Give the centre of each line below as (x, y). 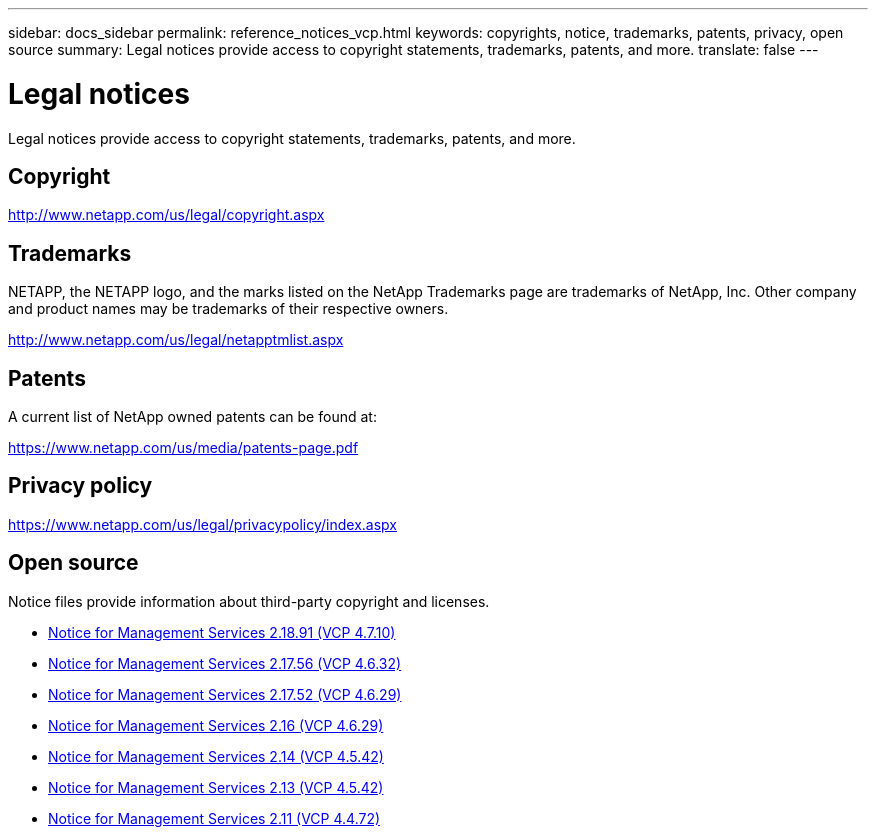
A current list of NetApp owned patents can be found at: (192, 417)
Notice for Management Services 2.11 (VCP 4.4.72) (214, 818)
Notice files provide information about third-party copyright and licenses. (249, 601)
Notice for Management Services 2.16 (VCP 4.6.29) (216, 725)
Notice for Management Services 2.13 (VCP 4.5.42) (216, 787)
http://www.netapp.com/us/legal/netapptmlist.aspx (176, 340)
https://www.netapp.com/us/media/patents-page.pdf (183, 448)
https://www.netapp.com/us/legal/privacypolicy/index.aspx (202, 524)
